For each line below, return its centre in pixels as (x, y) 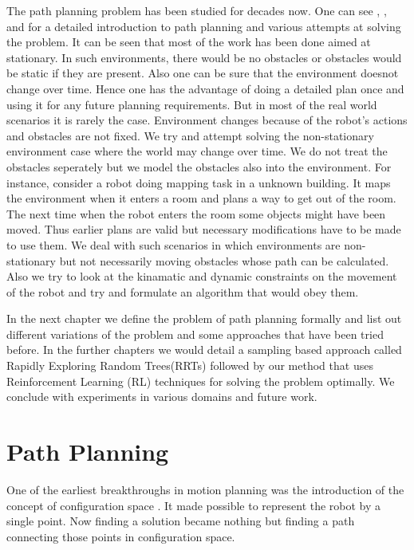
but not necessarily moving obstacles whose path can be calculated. (224, 260)
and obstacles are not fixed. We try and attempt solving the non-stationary (190, 135)
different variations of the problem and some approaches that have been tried (195, 334)
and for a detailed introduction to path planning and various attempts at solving (204, 26)
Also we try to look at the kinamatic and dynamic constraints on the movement (202, 276)
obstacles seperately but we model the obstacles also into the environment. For (199, 166)
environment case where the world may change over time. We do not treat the (197, 151)
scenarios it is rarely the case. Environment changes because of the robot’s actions (207, 120)
